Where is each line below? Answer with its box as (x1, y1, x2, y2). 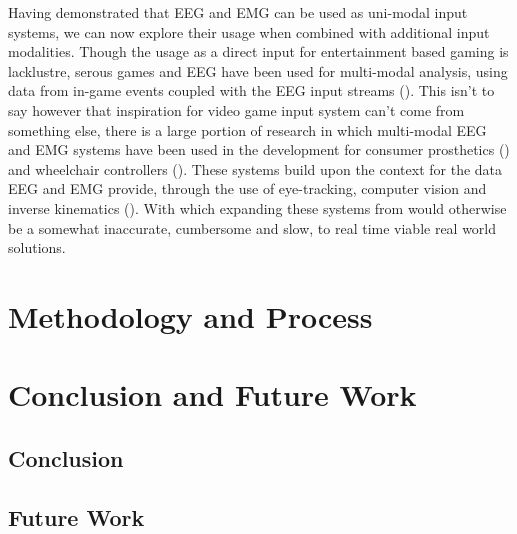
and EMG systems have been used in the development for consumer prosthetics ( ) (8, 139, 510, 160)
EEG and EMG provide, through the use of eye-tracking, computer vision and (8, 178, 487, 199)
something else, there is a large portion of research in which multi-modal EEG (8, 119, 487, 140)
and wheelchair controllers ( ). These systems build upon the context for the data (8, 158, 503, 179)
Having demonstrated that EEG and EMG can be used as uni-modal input (8, 2, 468, 22)
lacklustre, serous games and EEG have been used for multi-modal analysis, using (8, 60, 508, 81)
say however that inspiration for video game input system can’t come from (8, 99, 465, 120)
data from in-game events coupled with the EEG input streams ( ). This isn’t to (8, 80, 495, 101)
